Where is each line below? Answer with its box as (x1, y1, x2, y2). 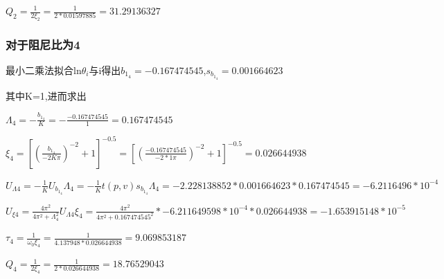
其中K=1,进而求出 (6, 88, 87, 102)
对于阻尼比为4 (6, 35, 80, 53)
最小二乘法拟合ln (6, 63, 82, 77)
